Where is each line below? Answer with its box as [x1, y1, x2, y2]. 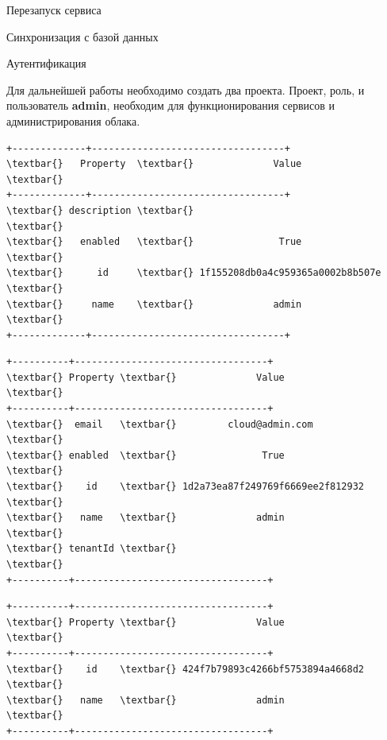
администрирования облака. [6, 112, 140, 129]
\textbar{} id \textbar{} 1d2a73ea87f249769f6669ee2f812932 [6, 481, 365, 493]
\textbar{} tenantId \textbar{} [6, 543, 177, 555]
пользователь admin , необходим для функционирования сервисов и [6, 97, 335, 114]
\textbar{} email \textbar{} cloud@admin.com [6, 418, 313, 430]
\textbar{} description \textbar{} [6, 204, 194, 216]
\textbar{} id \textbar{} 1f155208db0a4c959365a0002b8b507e [6, 267, 381, 279]
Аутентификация [6, 55, 86, 72]
